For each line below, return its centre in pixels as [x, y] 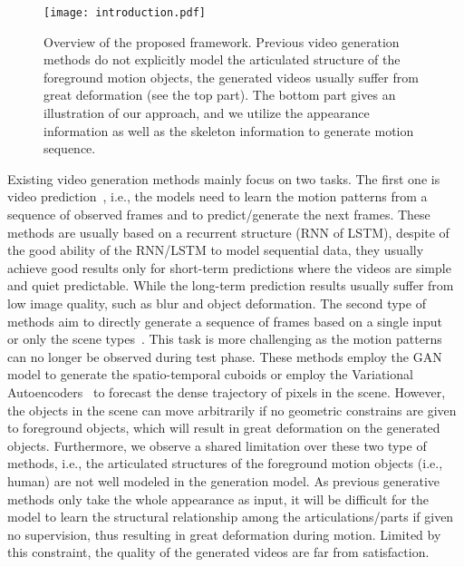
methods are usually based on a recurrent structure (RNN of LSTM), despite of [228, 232]
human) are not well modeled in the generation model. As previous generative [224, 480]
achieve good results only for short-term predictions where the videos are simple [229, 267]
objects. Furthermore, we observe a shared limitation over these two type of [217, 445]
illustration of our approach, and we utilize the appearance [207, 113]
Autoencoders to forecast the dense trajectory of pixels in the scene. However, [227, 391]
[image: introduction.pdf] [125, 13]
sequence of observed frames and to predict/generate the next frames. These [219, 214]
